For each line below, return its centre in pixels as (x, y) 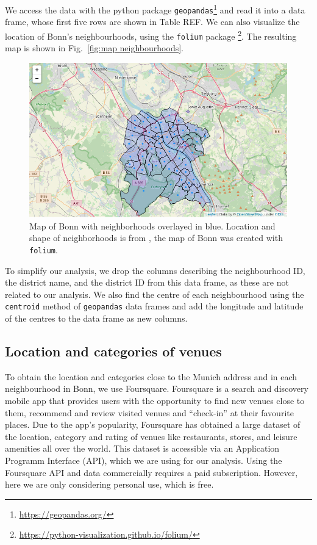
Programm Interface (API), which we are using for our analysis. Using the (144, 460)
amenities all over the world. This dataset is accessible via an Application (142, 448)
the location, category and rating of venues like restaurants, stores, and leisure (151, 436)
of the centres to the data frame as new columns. (96, 318)
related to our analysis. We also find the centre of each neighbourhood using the (155, 294)
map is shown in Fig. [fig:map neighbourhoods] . (94, 48)
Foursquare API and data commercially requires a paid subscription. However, (151, 472)
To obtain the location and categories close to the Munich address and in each (151, 376)
